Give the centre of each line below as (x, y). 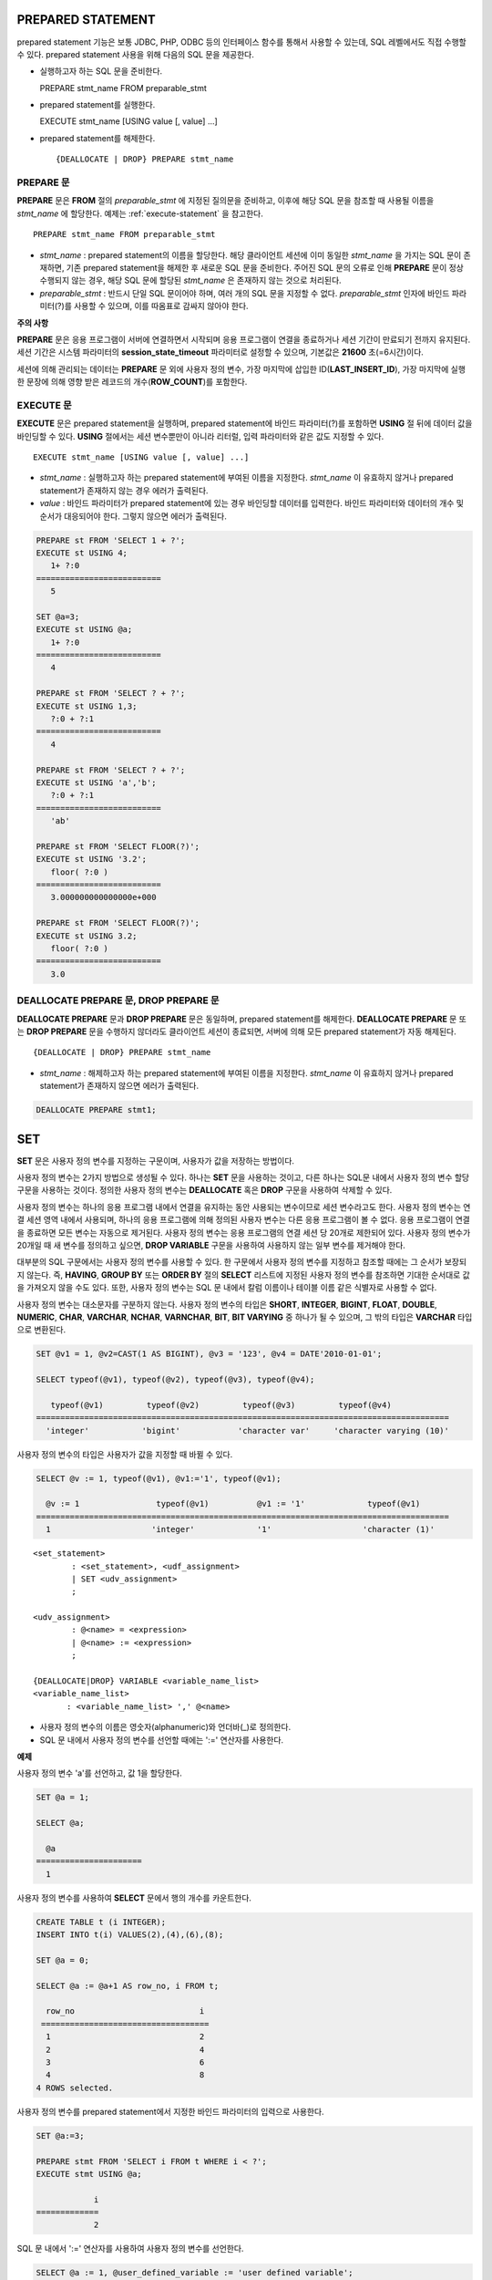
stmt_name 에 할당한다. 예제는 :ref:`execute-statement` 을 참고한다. (140, 213)
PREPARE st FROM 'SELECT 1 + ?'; (111, 540)
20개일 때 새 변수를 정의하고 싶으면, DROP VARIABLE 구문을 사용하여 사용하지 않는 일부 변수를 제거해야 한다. (211, 1245)
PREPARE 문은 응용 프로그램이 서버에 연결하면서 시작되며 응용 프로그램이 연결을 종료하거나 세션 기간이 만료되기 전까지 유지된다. (244, 339)
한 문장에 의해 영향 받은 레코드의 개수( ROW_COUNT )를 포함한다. (132, 382)
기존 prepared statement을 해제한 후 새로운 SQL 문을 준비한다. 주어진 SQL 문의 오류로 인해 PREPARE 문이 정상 (265, 267)
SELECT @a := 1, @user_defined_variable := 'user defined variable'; (195, 2273)
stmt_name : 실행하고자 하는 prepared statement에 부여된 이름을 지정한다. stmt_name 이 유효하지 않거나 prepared (246, 478)
